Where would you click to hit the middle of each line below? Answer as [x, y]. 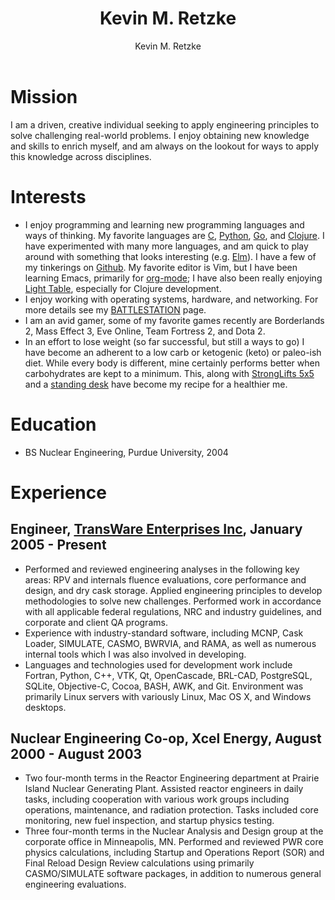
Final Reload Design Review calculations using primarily [139, 863]
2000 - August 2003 [76, 753]
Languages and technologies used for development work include [158, 664]
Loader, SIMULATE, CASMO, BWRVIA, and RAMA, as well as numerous [170, 643]
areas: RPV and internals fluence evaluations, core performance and [165, 579]
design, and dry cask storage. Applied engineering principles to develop [173, 590]
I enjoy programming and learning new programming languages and [164, 224]
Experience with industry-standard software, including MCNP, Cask [164, 633]
